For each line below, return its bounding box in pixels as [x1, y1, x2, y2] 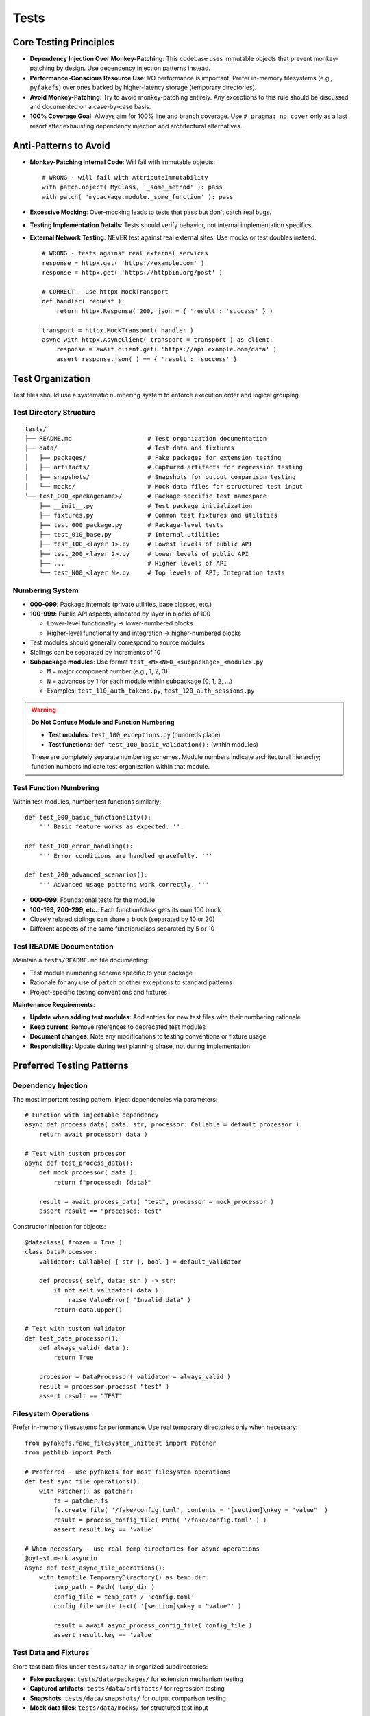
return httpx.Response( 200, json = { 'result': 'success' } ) [56, 307, 273, 315]
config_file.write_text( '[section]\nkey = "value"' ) [53, 1603, 242, 1610]
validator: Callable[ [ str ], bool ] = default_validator [38, 1257, 242, 1266]
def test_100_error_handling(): [25, 842, 134, 850]
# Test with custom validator [25, 1325, 127, 1333]
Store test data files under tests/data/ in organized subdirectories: [12, 1662, 208, 1671]
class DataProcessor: [25, 1248, 97, 1256]
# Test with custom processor [25, 1150, 127, 1157]
